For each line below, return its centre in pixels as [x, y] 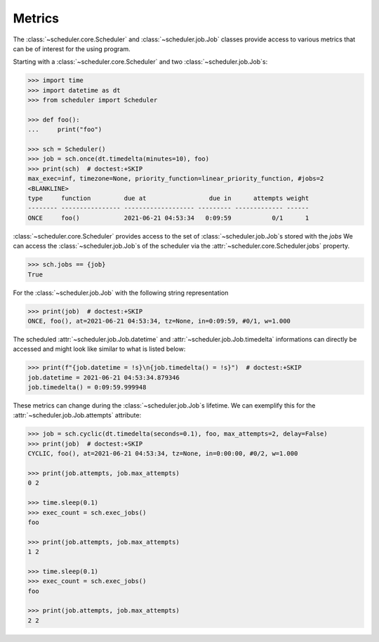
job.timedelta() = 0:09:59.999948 [87, 387]
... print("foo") [65, 129]
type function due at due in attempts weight [168, 198]
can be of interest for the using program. [72, 48]
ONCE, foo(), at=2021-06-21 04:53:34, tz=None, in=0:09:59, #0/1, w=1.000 [159, 321]
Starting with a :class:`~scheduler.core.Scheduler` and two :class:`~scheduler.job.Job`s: [140, 62]
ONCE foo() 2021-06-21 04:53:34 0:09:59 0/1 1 [168, 218]
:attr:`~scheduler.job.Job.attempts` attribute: [77, 415]
